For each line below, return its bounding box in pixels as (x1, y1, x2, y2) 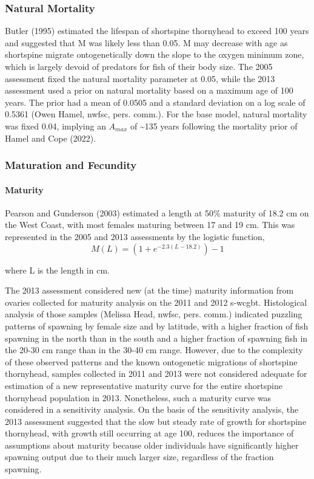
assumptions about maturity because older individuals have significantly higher (5, 438, 299, 451)
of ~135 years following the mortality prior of (130, 119, 298, 132)
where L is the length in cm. (5, 263, 110, 276)
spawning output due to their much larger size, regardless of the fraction (5, 450, 274, 463)
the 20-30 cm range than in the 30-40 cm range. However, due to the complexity (5, 343, 303, 356)
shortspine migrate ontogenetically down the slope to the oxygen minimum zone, (5, 48, 304, 61)
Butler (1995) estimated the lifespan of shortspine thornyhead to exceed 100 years (5, 24, 309, 37)
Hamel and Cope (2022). (5, 131, 96, 144)
